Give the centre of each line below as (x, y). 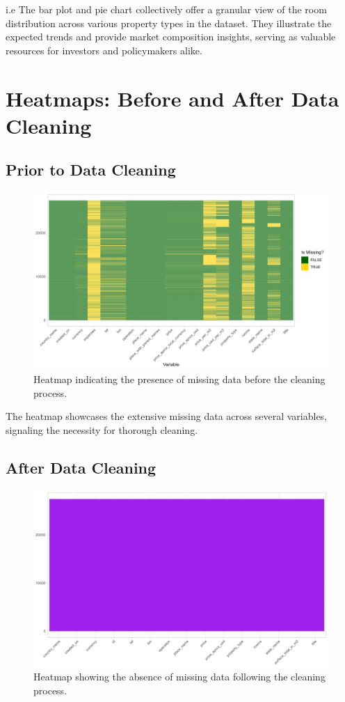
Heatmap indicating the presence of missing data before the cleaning (179, 379)
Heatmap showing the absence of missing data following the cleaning (179, 677)
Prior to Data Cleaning (91, 170)
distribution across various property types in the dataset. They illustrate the (169, 23)
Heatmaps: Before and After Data (172, 98)
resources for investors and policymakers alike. (104, 50)
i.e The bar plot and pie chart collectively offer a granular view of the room (166, 9)
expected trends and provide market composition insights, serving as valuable (171, 37)
